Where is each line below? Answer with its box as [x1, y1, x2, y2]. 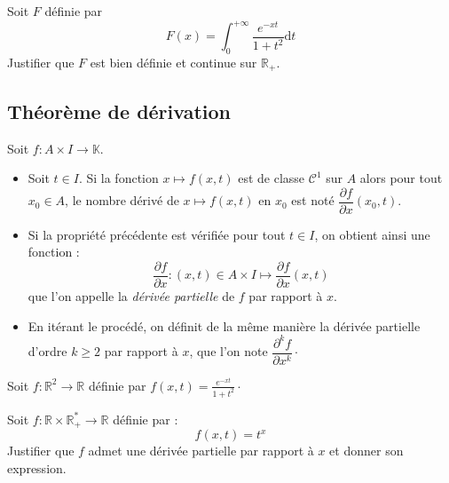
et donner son [329, 441, 404, 460]
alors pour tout [359, 169, 443, 187]
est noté [291, 191, 335, 210]
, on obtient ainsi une [314, 225, 430, 243]
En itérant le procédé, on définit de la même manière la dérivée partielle [28, 316, 421, 335]
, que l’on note [189, 342, 268, 360]
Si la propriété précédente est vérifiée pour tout [28, 225, 286, 243]
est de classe [238, 169, 305, 187]
